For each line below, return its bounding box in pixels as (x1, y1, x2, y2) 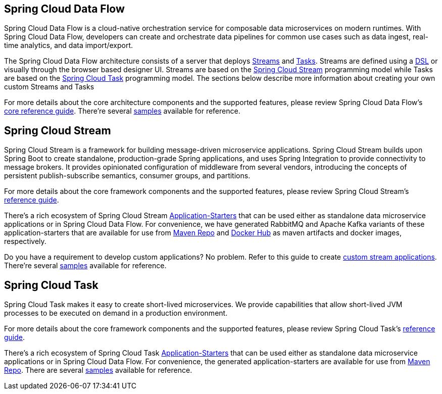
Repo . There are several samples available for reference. (4, 366, 192, 375)
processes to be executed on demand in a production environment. (4, 309, 228, 318)
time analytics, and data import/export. (4, 41, 133, 50)
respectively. (4, 237, 46, 246)
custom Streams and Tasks (4, 82, 94, 91)
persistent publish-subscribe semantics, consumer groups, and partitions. (4, 171, 251, 180)
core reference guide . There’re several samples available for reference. (4, 107, 240, 116)
